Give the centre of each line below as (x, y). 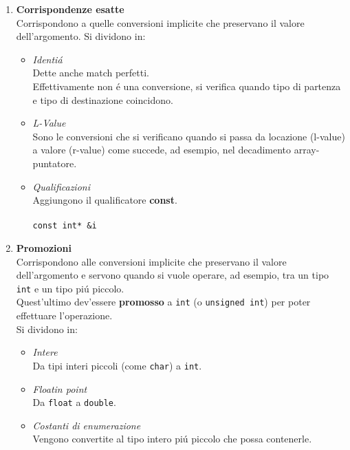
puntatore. (55, 163)
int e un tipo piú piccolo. (70, 288)
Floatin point (60, 388)
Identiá (47, 59)
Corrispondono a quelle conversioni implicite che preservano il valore (160, 22)
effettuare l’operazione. (64, 315)
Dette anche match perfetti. (91, 73)
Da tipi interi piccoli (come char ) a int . (117, 365)
